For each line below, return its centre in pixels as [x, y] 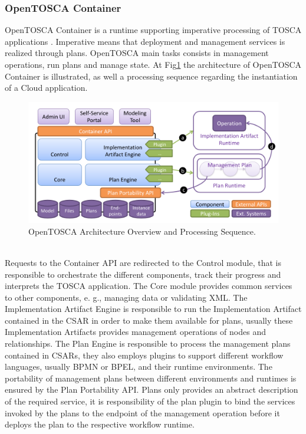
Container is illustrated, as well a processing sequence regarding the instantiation [151, 76]
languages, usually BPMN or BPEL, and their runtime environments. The [139, 366]
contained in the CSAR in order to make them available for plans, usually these [149, 320]
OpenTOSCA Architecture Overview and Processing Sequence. [142, 231]
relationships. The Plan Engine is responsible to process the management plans [148, 343]
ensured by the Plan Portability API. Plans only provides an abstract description [152, 389]
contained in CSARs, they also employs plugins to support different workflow [144, 355]
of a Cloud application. [46, 88]
